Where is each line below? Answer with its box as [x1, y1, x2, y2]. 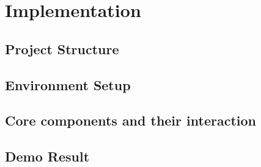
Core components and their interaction [5, 111, 256, 130]
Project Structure [5, 39, 119, 58]
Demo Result [5, 147, 90, 166]
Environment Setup [5, 75, 131, 94]
